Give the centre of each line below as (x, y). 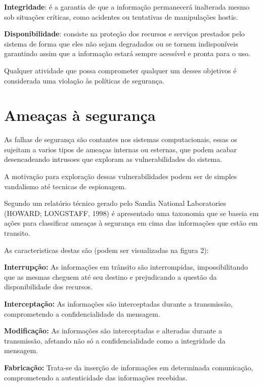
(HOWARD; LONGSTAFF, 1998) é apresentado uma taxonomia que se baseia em (131, 213)
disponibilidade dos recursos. (49, 287)
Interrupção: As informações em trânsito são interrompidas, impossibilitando (126, 267)
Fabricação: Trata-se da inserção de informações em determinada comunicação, (129, 367)
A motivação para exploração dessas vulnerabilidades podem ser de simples (121, 176)
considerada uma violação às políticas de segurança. (84, 80)
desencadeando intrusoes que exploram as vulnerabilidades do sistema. (113, 159)
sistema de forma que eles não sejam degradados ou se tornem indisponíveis (121, 43)
